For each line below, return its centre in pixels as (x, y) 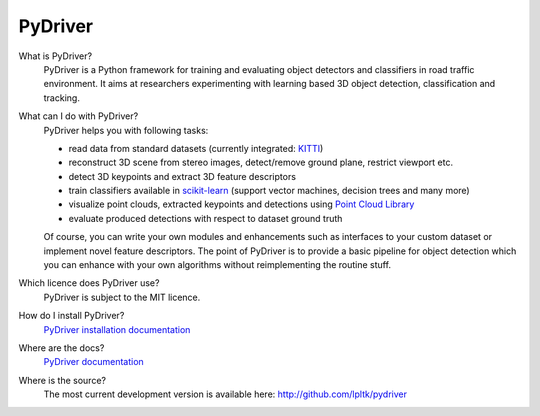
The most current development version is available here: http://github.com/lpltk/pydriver (225, 394)
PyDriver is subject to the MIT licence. (122, 297)
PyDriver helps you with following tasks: (126, 130)
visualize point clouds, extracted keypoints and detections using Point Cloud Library (241, 204)
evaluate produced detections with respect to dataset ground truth (205, 218)
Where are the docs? (61, 347)
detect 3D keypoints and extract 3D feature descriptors (182, 176)
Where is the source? (62, 380)
